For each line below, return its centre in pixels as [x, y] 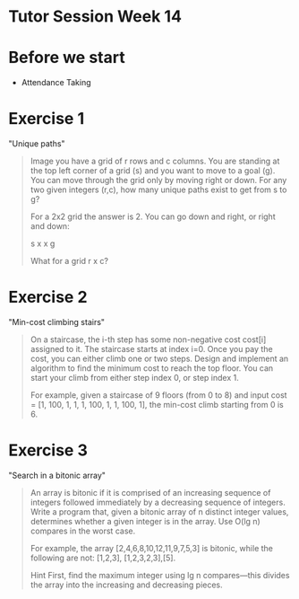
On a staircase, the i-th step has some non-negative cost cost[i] [148, 339]
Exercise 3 [48, 450]
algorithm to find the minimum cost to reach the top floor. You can [152, 368]
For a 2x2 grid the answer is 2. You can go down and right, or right [153, 216]
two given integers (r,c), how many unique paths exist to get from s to [158, 189]
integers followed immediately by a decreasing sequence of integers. [158, 502]
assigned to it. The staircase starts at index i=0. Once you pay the [152, 349]
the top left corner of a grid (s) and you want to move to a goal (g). [153, 171]
